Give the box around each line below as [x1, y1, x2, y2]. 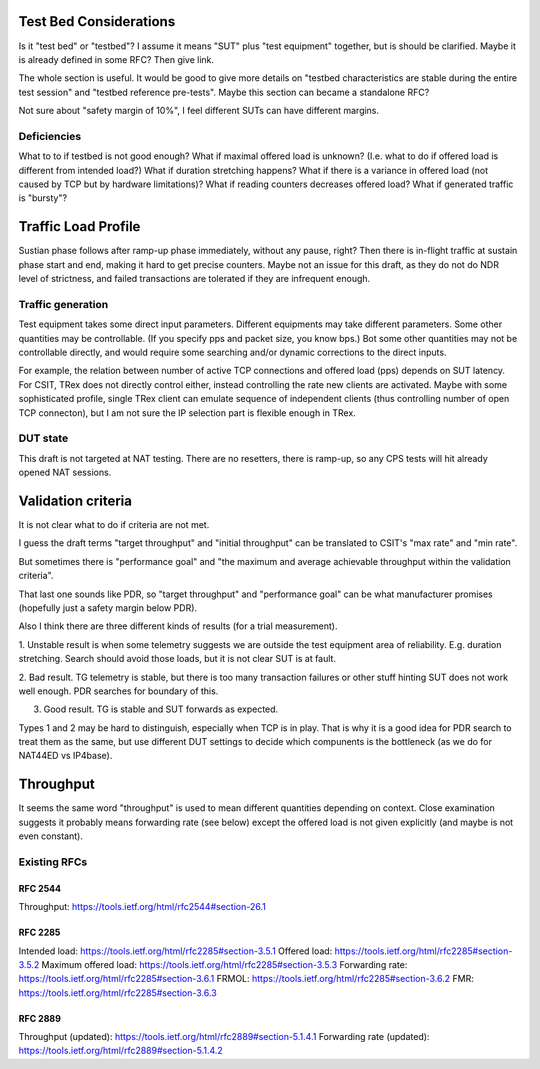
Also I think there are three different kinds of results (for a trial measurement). [18, 620, 338, 632]
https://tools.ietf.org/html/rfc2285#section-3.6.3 [18, 986, 217, 999]
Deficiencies [18, 129, 82, 143]
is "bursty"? [18, 192, 68, 204]
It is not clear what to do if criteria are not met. [18, 519, 210, 530]
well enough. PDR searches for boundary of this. [18, 685, 219, 697]
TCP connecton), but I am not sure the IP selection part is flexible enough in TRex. [18, 406, 357, 419]
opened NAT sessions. [18, 466, 112, 479]
